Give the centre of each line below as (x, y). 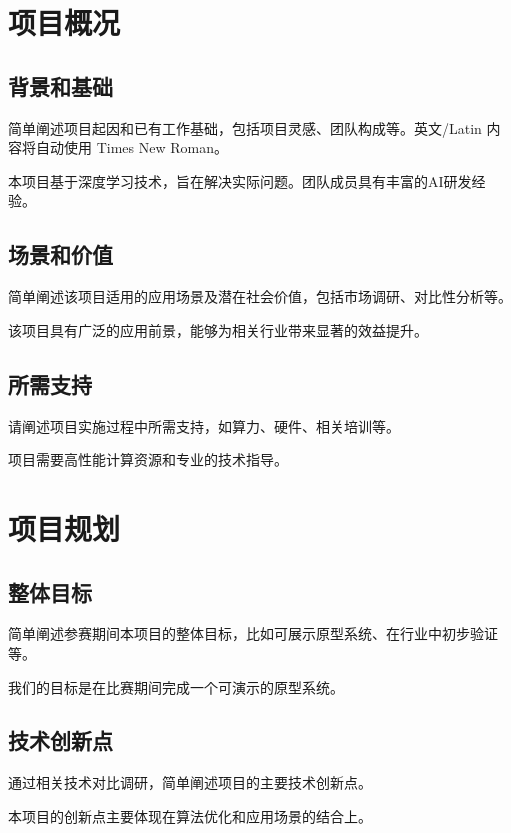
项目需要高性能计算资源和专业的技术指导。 (148, 459)
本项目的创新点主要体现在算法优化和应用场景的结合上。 (190, 815)
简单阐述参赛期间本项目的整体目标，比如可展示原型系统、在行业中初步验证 (253, 633)
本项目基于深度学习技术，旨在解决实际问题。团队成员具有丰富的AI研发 (240, 180)
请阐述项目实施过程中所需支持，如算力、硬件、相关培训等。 (204, 425)
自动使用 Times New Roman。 (131, 147)
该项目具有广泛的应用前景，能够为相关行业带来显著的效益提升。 (218, 329)
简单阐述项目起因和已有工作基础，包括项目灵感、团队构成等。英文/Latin (245, 127)
